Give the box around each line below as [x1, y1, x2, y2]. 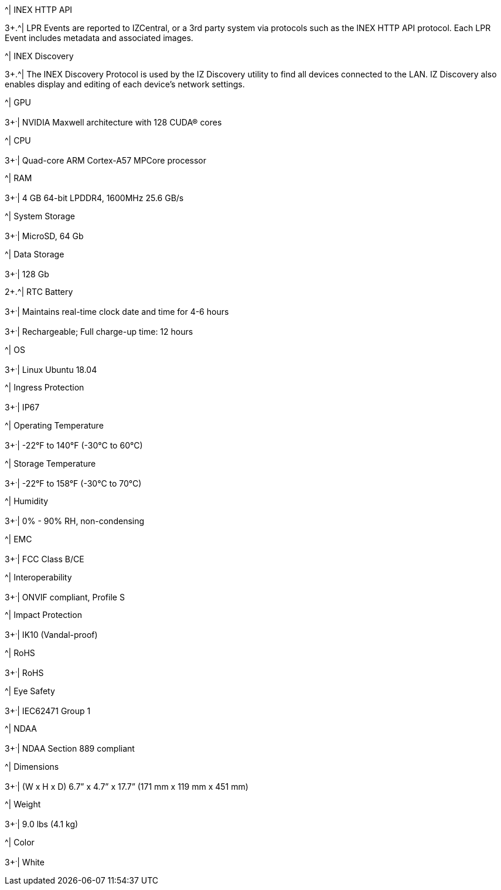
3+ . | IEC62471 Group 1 [5, 704, 91, 716]
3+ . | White [5, 855, 45, 867]
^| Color [5, 837, 35, 848]
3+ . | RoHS [5, 665, 44, 678]
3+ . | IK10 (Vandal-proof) [5, 628, 98, 640]
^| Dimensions [5, 761, 59, 772]
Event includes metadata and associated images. [5, 33, 193, 43]
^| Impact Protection [5, 610, 82, 620]
